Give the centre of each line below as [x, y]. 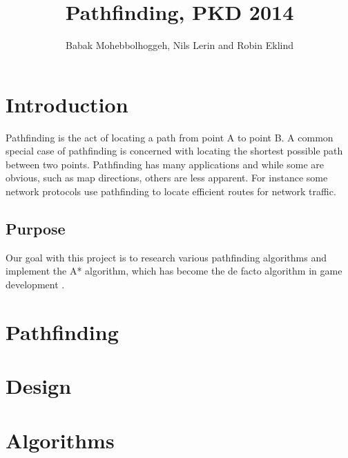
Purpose [36, 229]
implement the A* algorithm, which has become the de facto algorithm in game [174, 271]
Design [39, 386]
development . [35, 285]
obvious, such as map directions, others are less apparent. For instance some [167, 178]
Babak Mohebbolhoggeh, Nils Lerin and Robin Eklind [180, 45]
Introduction [67, 104]
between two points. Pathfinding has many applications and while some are [165, 164]
